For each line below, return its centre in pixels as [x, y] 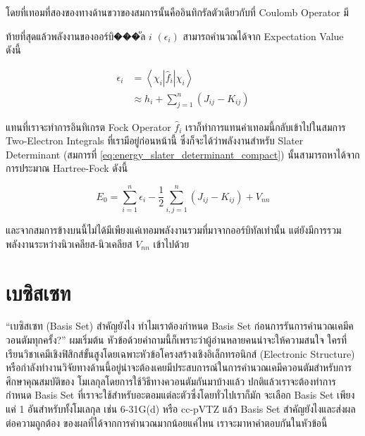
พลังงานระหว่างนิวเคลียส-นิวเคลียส [69, 243]
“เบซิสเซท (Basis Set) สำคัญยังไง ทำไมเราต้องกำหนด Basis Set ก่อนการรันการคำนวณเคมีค [180, 326]
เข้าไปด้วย [171, 243]
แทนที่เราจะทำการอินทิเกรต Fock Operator [88, 126]
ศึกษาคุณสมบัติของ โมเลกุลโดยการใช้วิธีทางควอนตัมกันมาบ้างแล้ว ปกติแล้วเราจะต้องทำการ [171, 381]
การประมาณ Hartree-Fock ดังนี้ [67, 168]
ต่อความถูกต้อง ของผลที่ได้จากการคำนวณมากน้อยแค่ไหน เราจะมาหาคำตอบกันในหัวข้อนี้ [167, 422]
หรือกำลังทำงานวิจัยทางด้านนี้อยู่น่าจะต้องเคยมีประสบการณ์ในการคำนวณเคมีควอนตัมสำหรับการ [179, 367]
